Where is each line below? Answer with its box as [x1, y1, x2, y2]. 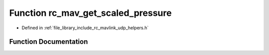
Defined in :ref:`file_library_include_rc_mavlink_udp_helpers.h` [21, 25, 149, 31]
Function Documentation [9, 38, 88, 46]
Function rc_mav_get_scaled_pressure [9, 7, 172, 18]
